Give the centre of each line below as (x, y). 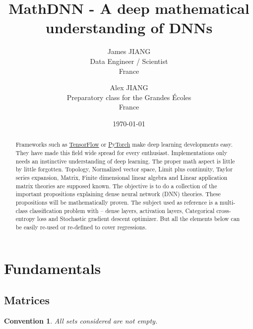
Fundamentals (53, 268)
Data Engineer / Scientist (129, 61)
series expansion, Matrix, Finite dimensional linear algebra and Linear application (122, 177)
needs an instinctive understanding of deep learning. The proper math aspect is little (125, 161)
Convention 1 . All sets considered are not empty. (81, 320)
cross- (224, 210)
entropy (26, 219)
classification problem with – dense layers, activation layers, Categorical (122, 210)
